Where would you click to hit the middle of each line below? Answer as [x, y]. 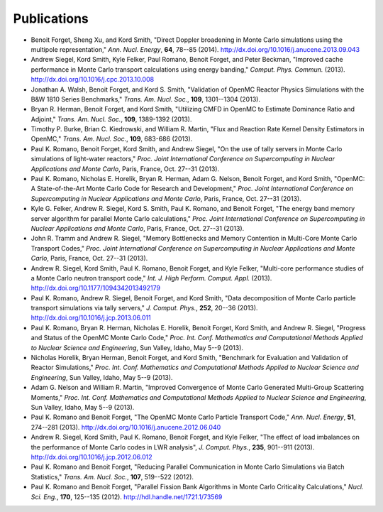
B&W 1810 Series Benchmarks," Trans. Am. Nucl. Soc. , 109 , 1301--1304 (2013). [145, 99]
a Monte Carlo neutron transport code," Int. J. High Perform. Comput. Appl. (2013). [151, 278]
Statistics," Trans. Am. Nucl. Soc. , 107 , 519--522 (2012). [112, 476]
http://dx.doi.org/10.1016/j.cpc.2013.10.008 [93, 80]
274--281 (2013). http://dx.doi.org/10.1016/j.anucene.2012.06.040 [126, 427]
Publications [51, 18]
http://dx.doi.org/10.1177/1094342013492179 [96, 288]
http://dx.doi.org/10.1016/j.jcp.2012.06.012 [91, 457]
